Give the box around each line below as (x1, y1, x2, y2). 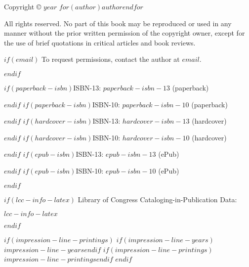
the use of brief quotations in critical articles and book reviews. (4, 37, 196, 47)
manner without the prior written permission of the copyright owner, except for (4, 28, 245, 38)
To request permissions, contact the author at (41, 54, 180, 64)
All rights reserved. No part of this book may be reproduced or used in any (4, 18, 232, 28)
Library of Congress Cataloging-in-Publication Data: (78, 194, 237, 204)
